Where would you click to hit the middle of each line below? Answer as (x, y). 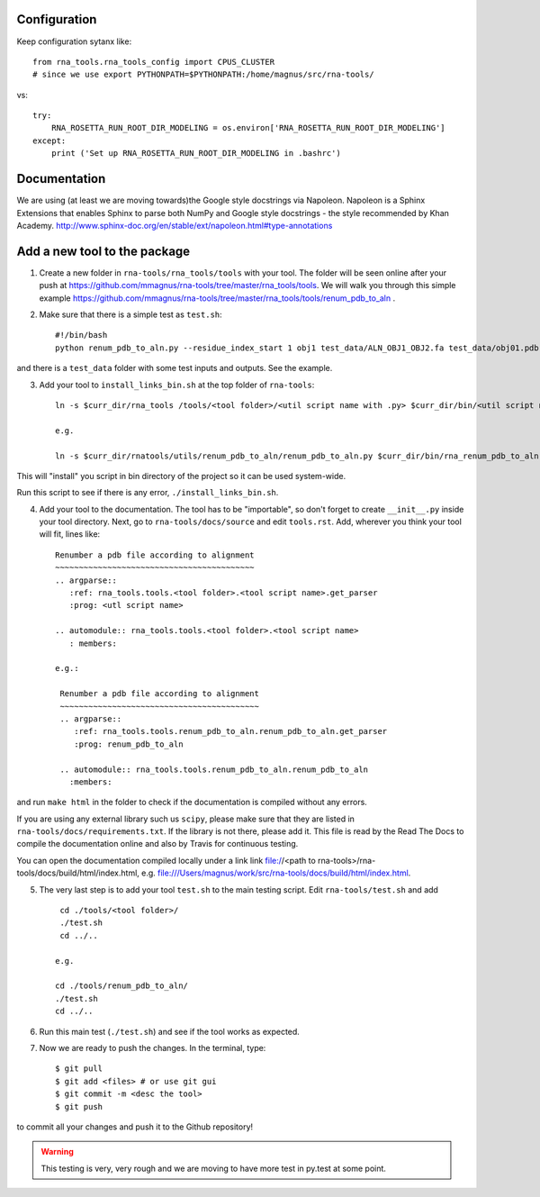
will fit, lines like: (70, 534)
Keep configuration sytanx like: (74, 41)
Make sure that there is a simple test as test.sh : (130, 314)
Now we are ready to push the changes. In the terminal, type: (153, 1047)
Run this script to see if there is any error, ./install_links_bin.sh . (148, 493)
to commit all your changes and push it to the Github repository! (135, 1127)
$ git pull (79, 1069)
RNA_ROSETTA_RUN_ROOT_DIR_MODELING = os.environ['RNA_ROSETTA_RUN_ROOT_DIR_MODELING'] (248, 128)
